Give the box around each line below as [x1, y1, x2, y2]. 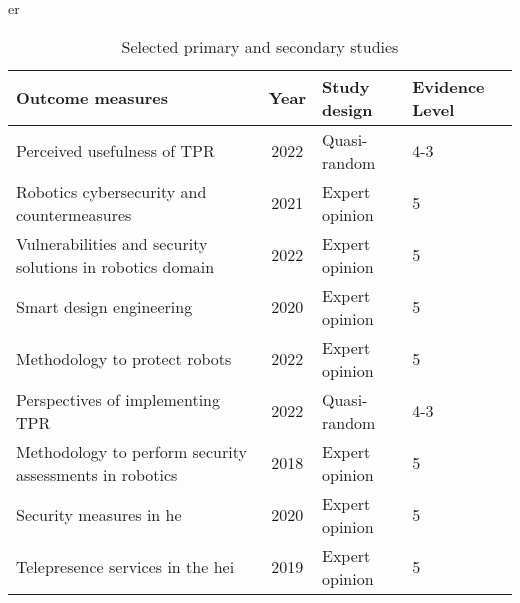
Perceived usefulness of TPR [16, 139, 215, 163]
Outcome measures [16, 86, 168, 110]
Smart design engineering [16, 295, 193, 319]
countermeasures [16, 202, 132, 226]
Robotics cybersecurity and [16, 179, 207, 203]
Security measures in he [16, 503, 182, 527]
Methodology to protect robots [16, 347, 232, 371]
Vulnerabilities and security [16, 231, 208, 255]
